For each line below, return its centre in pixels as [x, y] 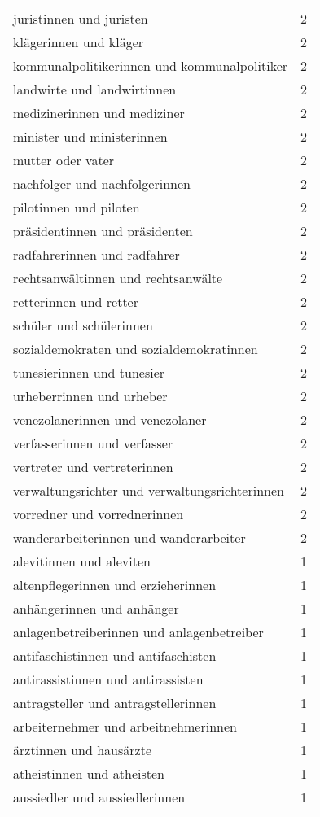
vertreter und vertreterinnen [93, 467]
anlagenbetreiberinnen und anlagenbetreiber [138, 632]
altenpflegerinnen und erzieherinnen [115, 585]
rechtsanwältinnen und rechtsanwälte [118, 278]
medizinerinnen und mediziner [99, 113]
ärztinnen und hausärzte [82, 750]
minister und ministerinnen [90, 136]
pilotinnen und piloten [77, 207]
